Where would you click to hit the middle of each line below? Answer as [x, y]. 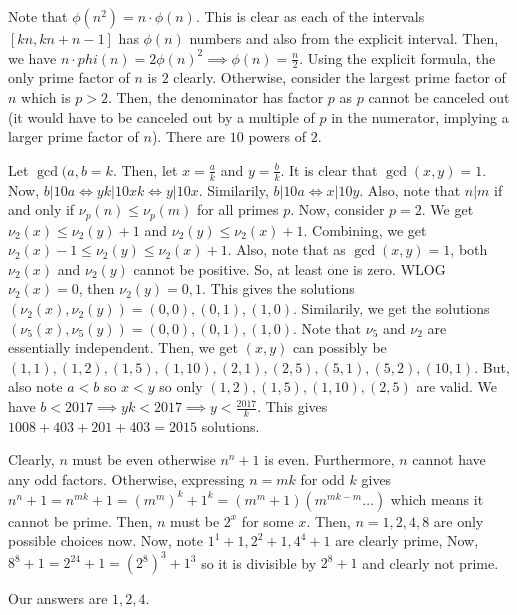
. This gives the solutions [278, 288]
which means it [437, 498]
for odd [322, 479]
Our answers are [58, 598]
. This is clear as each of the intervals [310, 16]
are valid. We [456, 386]
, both [469, 249]
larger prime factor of [73, 136]
